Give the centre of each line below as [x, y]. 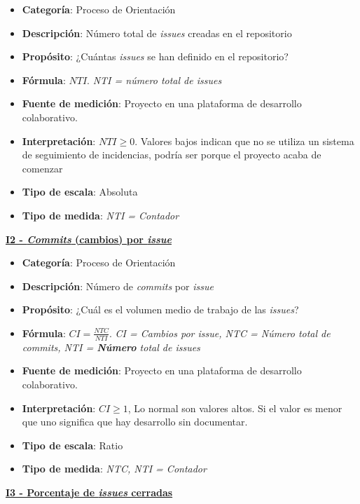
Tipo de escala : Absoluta [80, 192]
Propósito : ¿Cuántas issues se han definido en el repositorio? [155, 56]
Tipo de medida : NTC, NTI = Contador [114, 469]
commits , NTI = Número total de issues [111, 347]
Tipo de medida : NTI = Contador [101, 215]
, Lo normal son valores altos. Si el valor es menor [235, 408]
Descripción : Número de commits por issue [118, 286]
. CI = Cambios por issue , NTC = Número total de [220, 333]
